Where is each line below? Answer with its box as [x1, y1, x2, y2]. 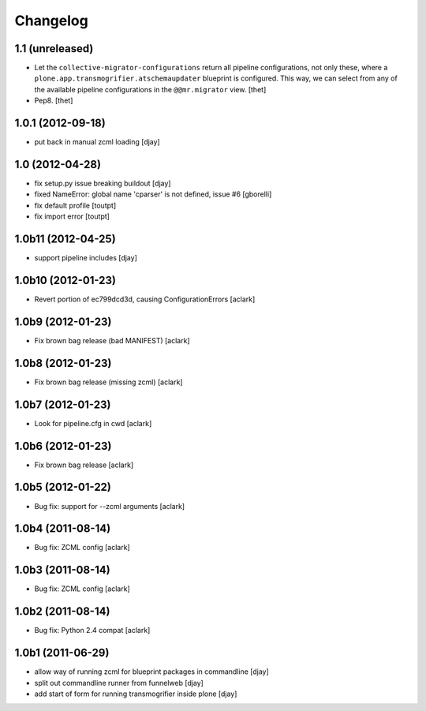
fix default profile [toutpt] [34, 200, 117, 210]
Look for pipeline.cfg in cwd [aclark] [34, 418, 152, 428]
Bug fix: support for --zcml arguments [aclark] [34, 501, 185, 511]
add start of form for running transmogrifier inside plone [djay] [34, 689, 237, 698]
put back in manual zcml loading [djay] [34, 137, 161, 147]
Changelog [14, 12, 88, 29]
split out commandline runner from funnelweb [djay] [34, 678, 204, 687]
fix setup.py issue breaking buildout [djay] [34, 178, 171, 189]
